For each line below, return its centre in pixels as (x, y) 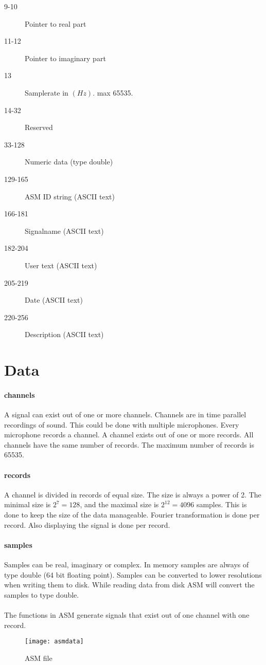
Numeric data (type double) (69, 162)
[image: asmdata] (54, 642)
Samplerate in (47, 92)
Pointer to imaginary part (65, 58)
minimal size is (28, 504)
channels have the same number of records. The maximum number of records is (129, 444)
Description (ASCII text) (64, 334)
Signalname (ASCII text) (64, 230)
